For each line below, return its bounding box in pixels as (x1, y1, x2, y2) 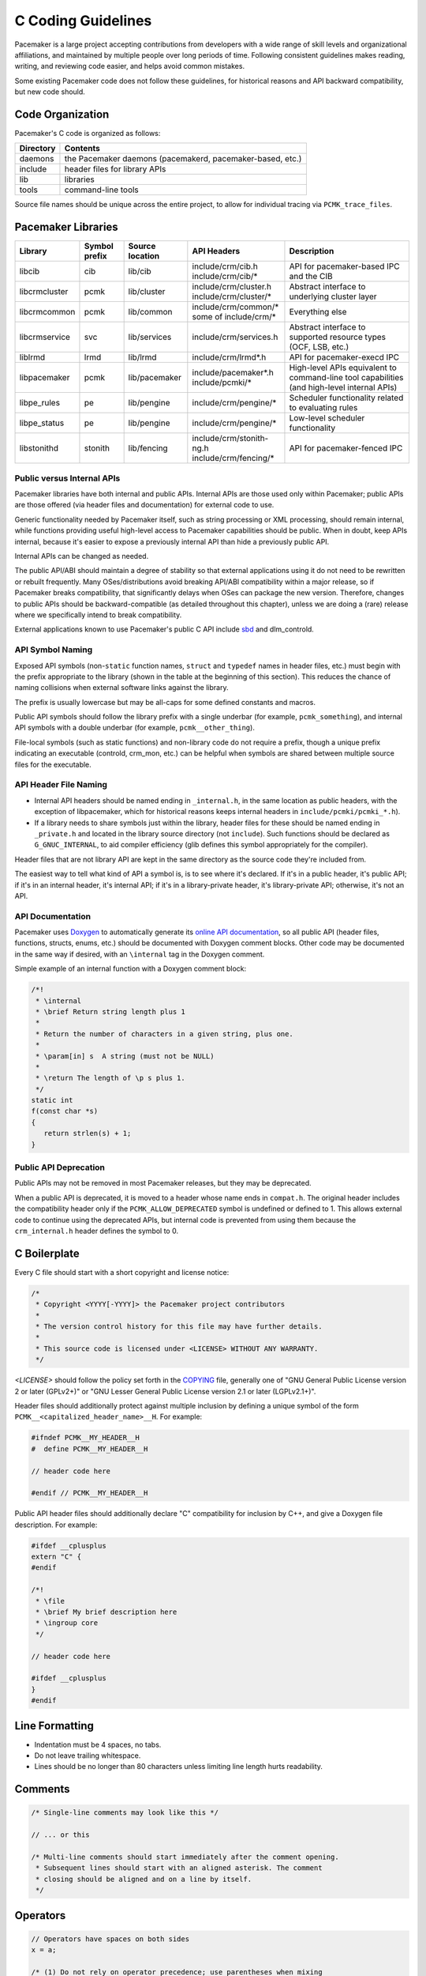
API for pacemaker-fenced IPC (289, 443, 403, 454)
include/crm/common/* (192, 301, 279, 312)
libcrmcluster (19, 286, 69, 297)
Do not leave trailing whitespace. (34, 1751, 141, 1760)
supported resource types (289, 332, 387, 343)
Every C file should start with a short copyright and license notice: (14, 1267, 230, 1276)
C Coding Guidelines (14, 12, 152, 29)
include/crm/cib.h (192, 261, 258, 272)
